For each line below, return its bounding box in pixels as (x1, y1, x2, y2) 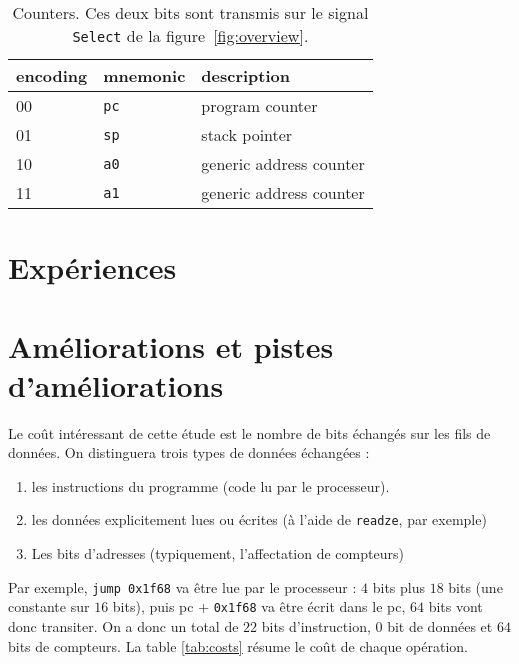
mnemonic (103, 64, 186, 87)
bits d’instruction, (261, 616, 371, 637)
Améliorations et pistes (8, 325, 334, 366)
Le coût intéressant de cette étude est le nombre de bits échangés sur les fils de (8, 422, 491, 443)
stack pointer (201, 123, 293, 146)
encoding (16, 64, 88, 87)
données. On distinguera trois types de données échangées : (8, 442, 370, 463)
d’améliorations (8, 364, 224, 405)
